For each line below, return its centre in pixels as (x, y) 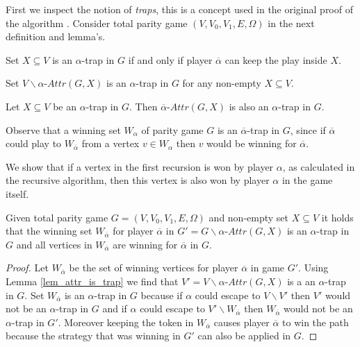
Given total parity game (57, 217)
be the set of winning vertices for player (154, 268)
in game (268, 268)
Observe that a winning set (63, 129)
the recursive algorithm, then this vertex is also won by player (138, 180)
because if (162, 295)
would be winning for (252, 143)
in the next (291, 23)
